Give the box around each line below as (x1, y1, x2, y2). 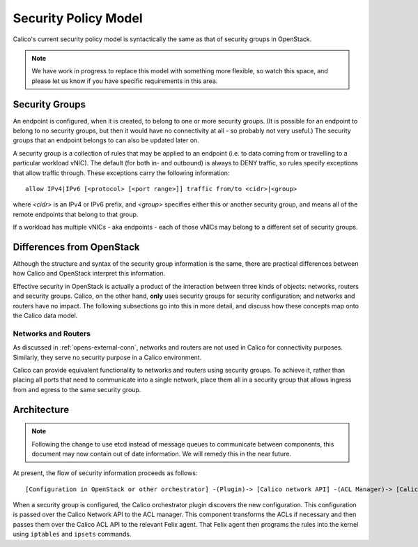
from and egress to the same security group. (13, 385, 141, 394)
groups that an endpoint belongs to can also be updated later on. (13, 136, 200, 144)
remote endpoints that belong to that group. (13, 210, 139, 218)
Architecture (13, 403, 70, 415)
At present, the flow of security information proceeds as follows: (13, 469, 198, 477)
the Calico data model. (13, 311, 78, 320)
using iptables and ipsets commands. (13, 530, 132, 539)
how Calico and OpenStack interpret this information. (13, 269, 166, 278)
